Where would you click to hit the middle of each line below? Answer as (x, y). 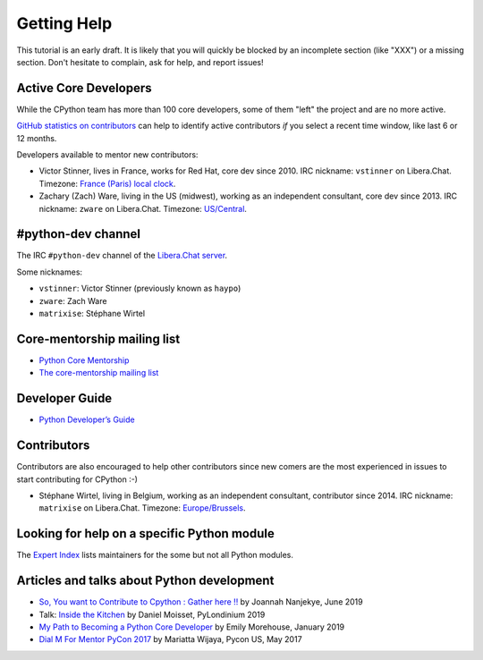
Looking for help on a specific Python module (145, 533)
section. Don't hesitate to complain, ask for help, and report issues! (140, 62)
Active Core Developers (84, 88)
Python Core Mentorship (84, 360)
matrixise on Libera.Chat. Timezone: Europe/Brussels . (142, 508)
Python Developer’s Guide (87, 419)
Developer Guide (64, 398)
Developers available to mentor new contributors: (107, 155)
